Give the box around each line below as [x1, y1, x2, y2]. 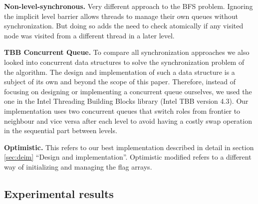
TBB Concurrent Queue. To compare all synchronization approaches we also [4, 47, 250, 57]
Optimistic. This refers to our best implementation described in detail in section [4, 142, 254, 152]
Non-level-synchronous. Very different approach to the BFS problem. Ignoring [4, 1, 253, 11]
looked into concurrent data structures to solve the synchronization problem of [4, 56, 245, 67]
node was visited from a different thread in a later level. [4, 30, 175, 40]
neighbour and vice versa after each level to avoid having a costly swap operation [4, 115, 252, 126]
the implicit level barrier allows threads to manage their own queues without [4, 10, 239, 21]
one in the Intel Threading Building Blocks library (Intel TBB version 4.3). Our [4, 96, 249, 106]
